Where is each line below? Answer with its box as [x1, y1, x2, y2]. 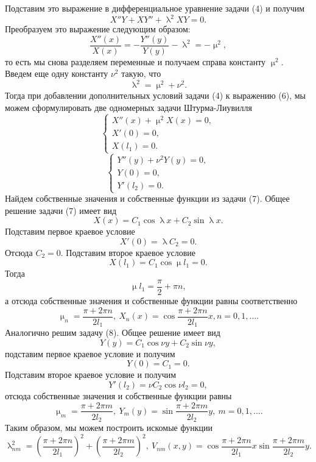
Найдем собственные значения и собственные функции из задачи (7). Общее [5, 192, 290, 204]
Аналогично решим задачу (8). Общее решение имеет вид [5, 326, 220, 339]
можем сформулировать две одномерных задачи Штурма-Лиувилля [5, 101, 252, 114]
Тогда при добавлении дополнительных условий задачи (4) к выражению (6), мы [5, 89, 306, 102]
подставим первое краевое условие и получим [5, 347, 175, 360]
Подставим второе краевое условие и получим [5, 368, 177, 381]
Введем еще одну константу [5, 67, 108, 80]
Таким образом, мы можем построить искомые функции [5, 421, 212, 434]
